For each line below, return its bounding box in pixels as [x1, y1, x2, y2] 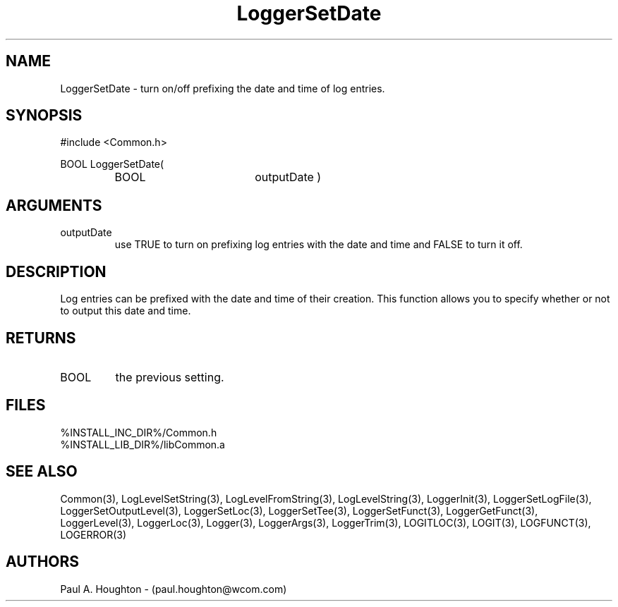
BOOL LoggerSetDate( [60, 158, 164, 171]
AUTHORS [6, 553, 80, 571]
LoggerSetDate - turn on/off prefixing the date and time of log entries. [60, 82, 385, 94]
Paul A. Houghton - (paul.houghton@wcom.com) [60, 582, 287, 595]
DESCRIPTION [6, 262, 107, 281]
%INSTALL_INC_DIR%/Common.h [60, 426, 217, 439]
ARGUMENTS [6, 196, 102, 214]
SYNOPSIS [6, 106, 83, 125]
